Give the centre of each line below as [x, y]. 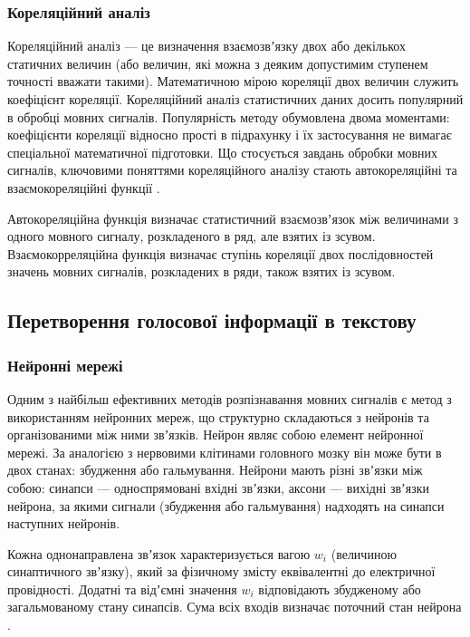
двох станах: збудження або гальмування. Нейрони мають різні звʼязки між [215, 470]
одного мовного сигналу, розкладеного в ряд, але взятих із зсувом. [192, 236]
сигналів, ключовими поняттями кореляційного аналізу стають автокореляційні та [232, 170]
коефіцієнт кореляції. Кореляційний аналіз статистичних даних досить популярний [235, 99]
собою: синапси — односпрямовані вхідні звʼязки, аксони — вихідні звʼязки [219, 487]
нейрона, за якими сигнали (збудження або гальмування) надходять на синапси [226, 505]
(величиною [364, 553]
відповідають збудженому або [340, 589]
